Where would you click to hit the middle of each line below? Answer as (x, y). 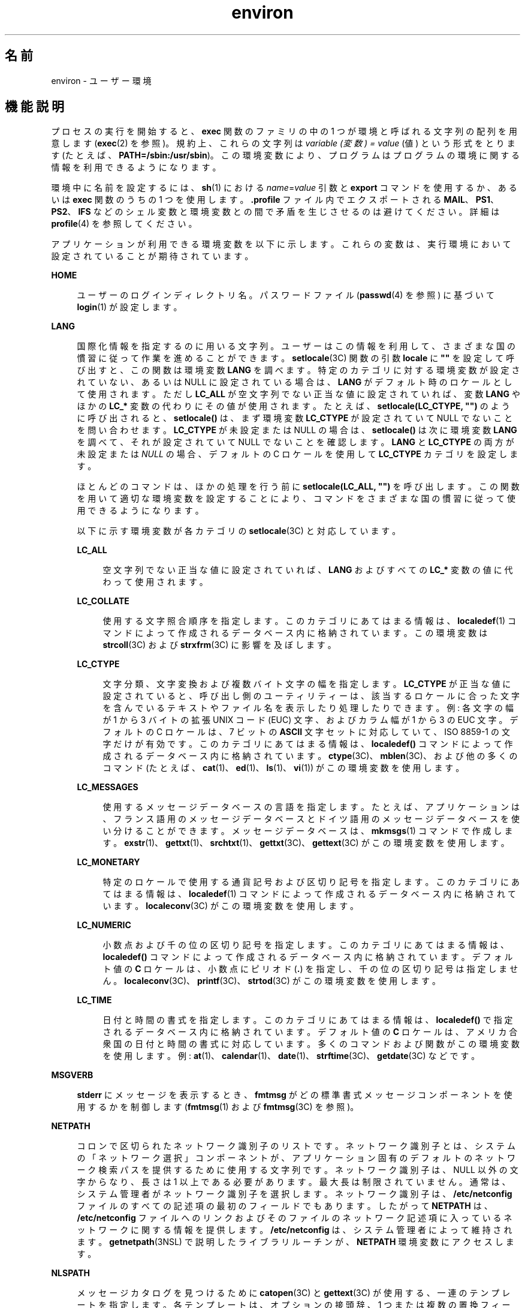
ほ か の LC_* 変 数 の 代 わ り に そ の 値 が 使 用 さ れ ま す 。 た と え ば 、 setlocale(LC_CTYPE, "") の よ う (293, 406)
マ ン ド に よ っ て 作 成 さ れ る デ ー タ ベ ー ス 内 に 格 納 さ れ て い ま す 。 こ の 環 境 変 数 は (295, 633)
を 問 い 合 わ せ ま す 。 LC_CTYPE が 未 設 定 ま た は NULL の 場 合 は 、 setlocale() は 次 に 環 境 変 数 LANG (297, 430)
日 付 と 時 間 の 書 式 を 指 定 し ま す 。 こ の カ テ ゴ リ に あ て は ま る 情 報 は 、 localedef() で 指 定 (308, 1020)
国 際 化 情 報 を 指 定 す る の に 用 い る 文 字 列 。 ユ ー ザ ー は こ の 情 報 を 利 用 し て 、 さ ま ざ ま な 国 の (296, 346)
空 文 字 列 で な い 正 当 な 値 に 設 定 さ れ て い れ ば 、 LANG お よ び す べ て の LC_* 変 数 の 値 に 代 (308, 570)
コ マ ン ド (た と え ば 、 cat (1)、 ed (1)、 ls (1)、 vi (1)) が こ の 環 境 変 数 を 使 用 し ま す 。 (283, 768)
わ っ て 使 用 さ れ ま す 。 (155, 582)
